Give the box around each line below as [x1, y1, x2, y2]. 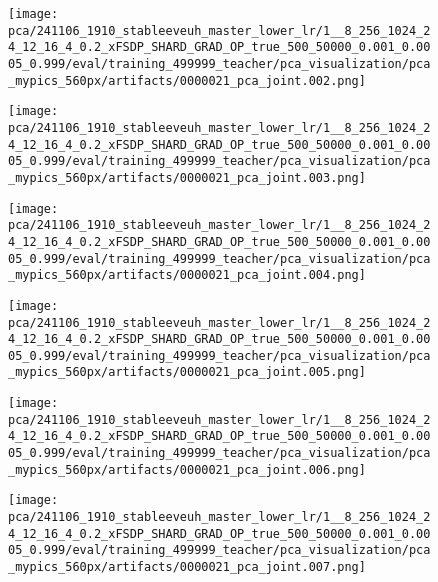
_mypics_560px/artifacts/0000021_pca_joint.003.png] [8, 170, 366, 185]
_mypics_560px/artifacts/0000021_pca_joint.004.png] [8, 268, 366, 283]
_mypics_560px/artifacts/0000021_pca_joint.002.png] [8, 73, 366, 88]
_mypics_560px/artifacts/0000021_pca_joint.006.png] [8, 462, 366, 477]
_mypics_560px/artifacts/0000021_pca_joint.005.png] [8, 365, 366, 380]
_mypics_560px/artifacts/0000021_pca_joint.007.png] [8, 560, 366, 575]
